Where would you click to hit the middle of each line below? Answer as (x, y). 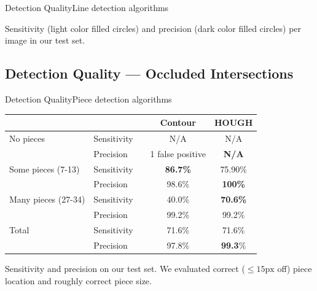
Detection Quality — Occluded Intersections (149, 73)
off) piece (295, 268)
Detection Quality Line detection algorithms (87, 7)
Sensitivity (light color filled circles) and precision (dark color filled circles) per (153, 28)
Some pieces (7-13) (45, 169)
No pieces (27, 138)
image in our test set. (45, 40)
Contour (178, 122)
